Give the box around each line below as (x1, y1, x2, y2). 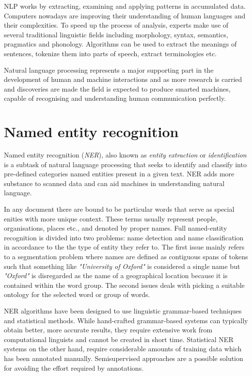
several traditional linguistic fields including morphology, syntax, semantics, (4, 29, 228, 39)
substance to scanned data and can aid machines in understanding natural (4, 178, 225, 188)
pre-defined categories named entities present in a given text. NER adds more (4, 169, 235, 179)
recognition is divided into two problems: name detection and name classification (4, 232, 244, 242)
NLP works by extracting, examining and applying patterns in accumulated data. (4, 1, 246, 11)
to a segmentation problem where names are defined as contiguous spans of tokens (4, 251, 248, 261)
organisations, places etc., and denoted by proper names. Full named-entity (4, 223, 227, 233)
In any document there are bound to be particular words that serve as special (4, 204, 235, 214)
